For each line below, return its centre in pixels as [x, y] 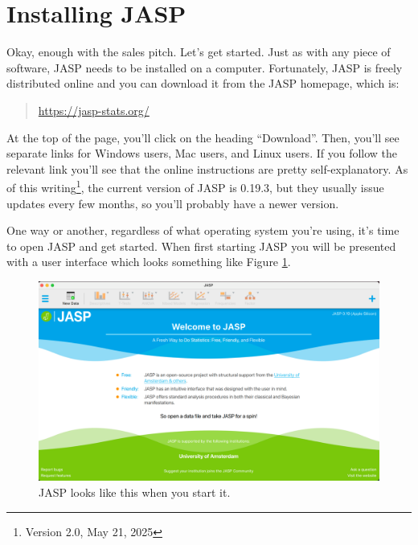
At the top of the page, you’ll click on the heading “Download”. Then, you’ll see [203, 137]
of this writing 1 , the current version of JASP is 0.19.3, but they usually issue [195, 186]
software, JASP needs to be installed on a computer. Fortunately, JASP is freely [205, 67]
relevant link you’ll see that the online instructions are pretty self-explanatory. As [207, 168]
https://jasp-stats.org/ [94, 110]
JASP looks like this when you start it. [135, 492]
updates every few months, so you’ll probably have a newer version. [173, 203]
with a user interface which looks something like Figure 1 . [149, 262]
